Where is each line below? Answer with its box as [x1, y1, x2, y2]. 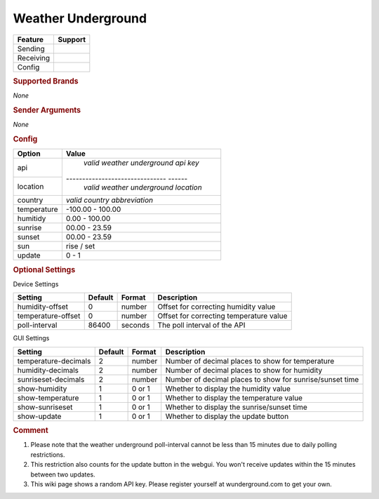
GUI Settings [13, 334, 50, 342]
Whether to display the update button [165, 411, 289, 421]
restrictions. [30, 450, 66, 459]
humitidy [17, 214, 46, 224]
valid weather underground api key [83, 158, 199, 168]
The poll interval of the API [157, 320, 246, 330]
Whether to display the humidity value [165, 383, 291, 393]
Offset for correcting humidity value [157, 302, 276, 312]
